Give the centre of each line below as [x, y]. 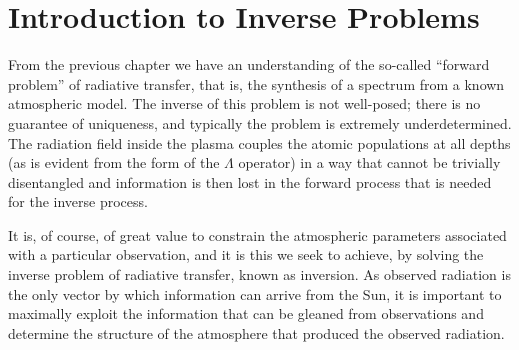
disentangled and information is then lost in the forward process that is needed [250, 181]
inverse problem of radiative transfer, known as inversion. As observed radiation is [259, 274]
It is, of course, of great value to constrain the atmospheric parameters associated [257, 234]
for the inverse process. [78, 201]
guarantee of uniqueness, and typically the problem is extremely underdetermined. [260, 122]
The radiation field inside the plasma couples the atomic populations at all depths [259, 142]
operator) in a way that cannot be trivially [369, 162]
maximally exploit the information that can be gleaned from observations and [246, 313]
